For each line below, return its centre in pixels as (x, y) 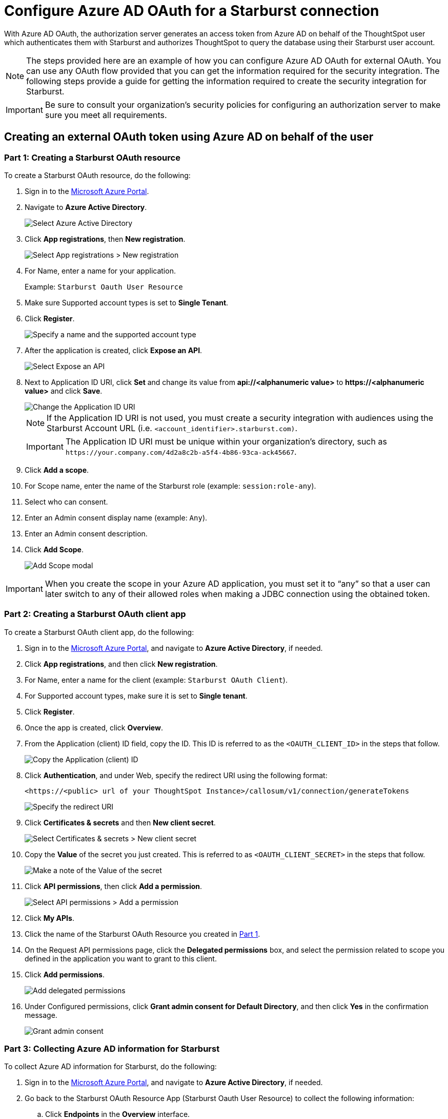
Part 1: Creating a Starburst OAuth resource (92, 157)
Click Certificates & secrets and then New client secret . (120, 822)
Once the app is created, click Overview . (94, 727)
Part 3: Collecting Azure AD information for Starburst (112, 1049)
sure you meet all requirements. (106, 115)
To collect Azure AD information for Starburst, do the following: (110, 1067)
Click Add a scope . (57, 470)
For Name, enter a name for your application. (100, 271)
